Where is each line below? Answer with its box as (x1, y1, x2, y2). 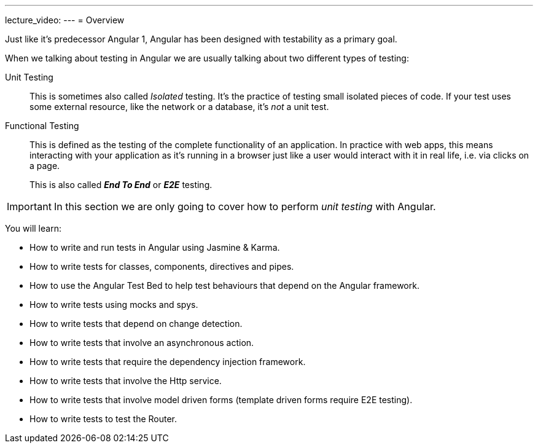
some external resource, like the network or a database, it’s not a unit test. (29, 101, 329, 112)
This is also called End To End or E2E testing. (29, 179, 212, 190)
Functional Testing (5, 120, 79, 131)
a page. (29, 160, 60, 171)
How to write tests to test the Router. (29, 414, 177, 424)
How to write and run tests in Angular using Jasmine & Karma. (29, 242, 280, 253)
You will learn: (5, 223, 61, 234)
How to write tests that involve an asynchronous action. (29, 337, 254, 348)
